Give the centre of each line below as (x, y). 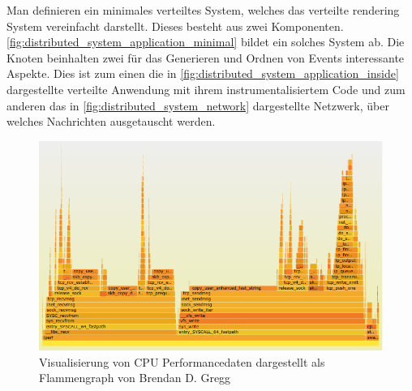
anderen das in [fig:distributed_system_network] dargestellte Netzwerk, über (198, 105)
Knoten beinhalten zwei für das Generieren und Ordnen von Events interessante (206, 57)
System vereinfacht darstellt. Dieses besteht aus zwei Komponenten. (175, 26)
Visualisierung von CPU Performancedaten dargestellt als (182, 361)
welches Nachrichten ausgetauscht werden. (111, 121)
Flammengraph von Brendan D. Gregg (135, 378)
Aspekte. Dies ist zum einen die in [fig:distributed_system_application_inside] (203, 73)
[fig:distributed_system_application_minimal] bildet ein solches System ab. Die (206, 42)
